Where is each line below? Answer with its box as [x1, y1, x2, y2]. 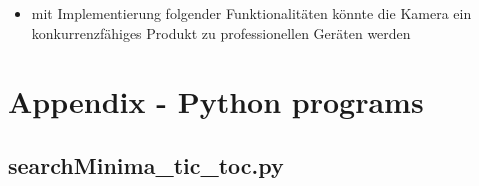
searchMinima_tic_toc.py [8, 149, 284, 180]
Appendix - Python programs [8, 81, 424, 122]
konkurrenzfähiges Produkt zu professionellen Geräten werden [31, 22, 411, 43]
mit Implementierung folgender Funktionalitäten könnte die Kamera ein [31, 3, 472, 23]
